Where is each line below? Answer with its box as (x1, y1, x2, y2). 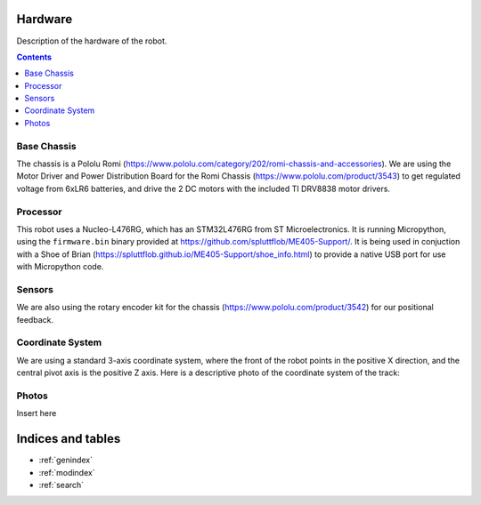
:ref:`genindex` (38, 454, 94, 466)
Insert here (16, 408, 57, 419)
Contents (16, 52, 53, 62)
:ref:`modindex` (38, 467, 95, 477)
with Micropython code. (16, 261, 104, 272)
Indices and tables (16, 431, 121, 446)
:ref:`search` (38, 479, 85, 490)
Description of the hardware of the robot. (16, 36, 167, 46)
